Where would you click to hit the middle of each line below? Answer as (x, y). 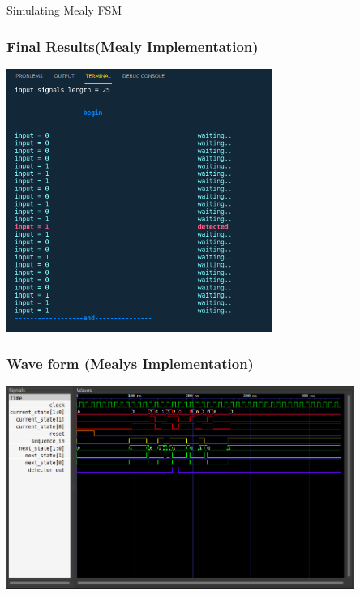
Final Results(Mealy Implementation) (133, 46)
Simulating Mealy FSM (64, 10)
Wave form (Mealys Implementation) (130, 363)
